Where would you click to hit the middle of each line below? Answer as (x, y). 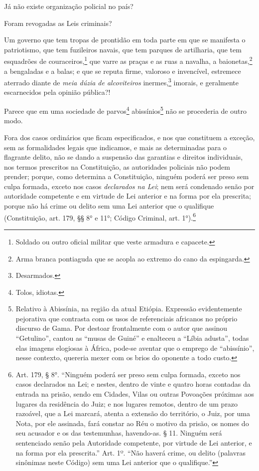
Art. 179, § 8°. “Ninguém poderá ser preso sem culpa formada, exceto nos (128, 374)
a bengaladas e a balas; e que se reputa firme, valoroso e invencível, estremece (123, 71)
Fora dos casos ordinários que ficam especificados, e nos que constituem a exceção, (129, 137)
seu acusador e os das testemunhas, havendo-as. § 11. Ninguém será (119, 433)
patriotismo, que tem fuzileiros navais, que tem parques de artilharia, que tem (123, 49)
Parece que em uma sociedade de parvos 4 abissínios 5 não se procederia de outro (125, 110)
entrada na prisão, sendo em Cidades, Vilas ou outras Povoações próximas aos (135, 394)
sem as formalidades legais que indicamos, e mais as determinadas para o (116, 147)
